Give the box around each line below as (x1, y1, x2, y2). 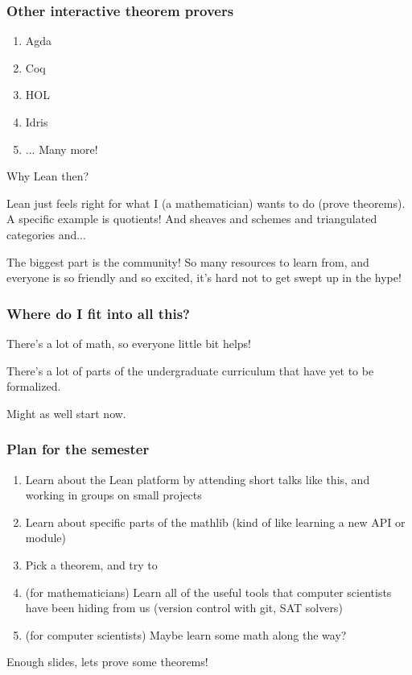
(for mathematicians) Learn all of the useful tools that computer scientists (25, 583, 392, 600)
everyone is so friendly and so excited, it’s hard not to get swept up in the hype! (6, 269, 402, 286)
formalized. (6, 378, 61, 395)
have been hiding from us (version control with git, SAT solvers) (25, 599, 343, 616)
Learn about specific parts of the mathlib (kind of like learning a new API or (25, 513, 406, 530)
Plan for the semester (6, 439, 150, 459)
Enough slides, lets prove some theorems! (6, 653, 208, 670)
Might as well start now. (6, 404, 126, 421)
